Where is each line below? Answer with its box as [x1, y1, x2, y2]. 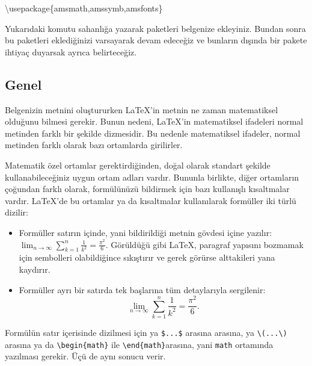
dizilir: [5, 206, 28, 219]
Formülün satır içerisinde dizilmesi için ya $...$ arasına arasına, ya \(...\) [5, 326, 287, 339]
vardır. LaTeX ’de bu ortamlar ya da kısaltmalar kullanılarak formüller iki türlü [5, 194, 296, 206]
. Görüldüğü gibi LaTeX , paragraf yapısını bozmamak [105, 238, 304, 250]
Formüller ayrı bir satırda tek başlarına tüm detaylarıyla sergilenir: [19, 283, 266, 296]
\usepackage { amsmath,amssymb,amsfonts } [5, 2, 163, 14]
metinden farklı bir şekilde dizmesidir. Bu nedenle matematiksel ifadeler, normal [5, 126, 301, 139]
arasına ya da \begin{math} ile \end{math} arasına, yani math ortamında [5, 338, 274, 350]
